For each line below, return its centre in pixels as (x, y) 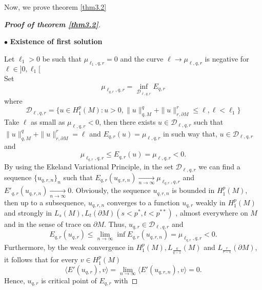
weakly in (210, 202)
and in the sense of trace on (48, 224)
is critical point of (69, 281)
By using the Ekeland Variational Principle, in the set (89, 167)
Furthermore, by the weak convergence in (69, 247)
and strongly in (28, 212)
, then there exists (127, 122)
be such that (62, 58)
